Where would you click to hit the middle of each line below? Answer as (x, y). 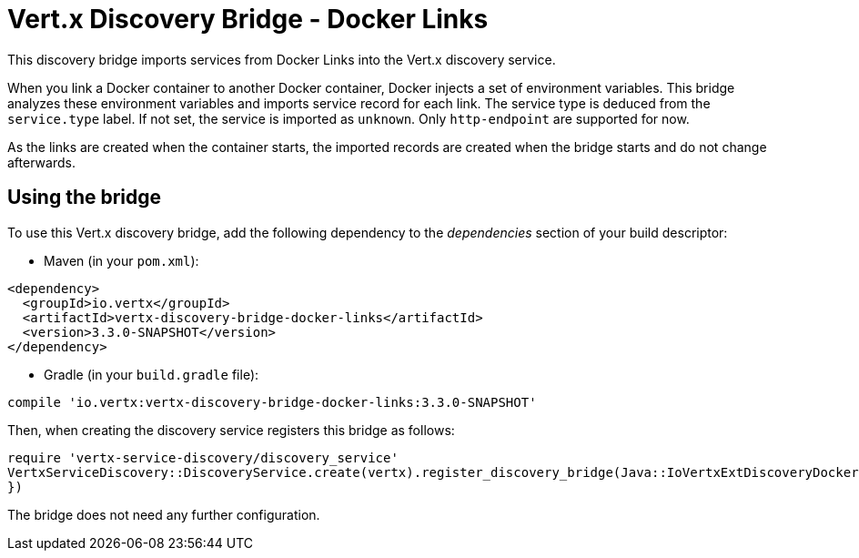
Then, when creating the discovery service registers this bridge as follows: (231, 430)
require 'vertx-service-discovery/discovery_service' (203, 457)
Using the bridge (85, 198)
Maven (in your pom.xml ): (121, 260)
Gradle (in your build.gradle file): (152, 374)
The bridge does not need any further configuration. (164, 514)
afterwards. (41, 162)
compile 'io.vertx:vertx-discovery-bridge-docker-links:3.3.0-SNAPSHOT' (272, 402)
